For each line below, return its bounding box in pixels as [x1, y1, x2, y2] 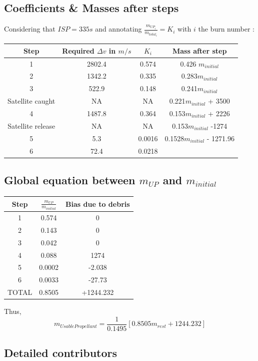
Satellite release [7, 120, 55, 131]
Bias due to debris [65, 198, 130, 209]
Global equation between [4, 172, 135, 187]
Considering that [4, 24, 55, 34]
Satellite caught [7, 96, 55, 106]
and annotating [95, 24, 142, 34]
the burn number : [198, 24, 254, 34]
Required [62, 45, 94, 56]
